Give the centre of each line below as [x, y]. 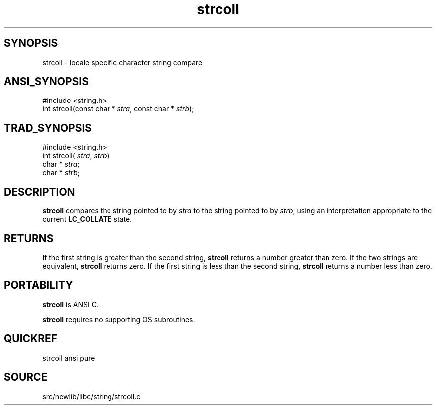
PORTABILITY [39, 285]
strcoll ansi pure [69, 358]
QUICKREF [31, 339]
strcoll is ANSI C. [70, 304]
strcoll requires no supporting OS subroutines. [119, 319]
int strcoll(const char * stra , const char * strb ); [118, 109]
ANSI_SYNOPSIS [46, 82]
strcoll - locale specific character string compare [122, 62]
